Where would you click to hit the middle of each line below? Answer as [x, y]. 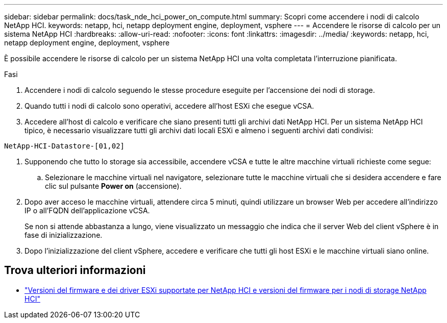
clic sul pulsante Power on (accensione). [113, 186]
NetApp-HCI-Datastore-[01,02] [65, 146]
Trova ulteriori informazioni [75, 270]
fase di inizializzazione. [64, 235]
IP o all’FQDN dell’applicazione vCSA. [87, 210]
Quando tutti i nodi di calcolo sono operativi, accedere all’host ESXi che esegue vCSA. [169, 106]
